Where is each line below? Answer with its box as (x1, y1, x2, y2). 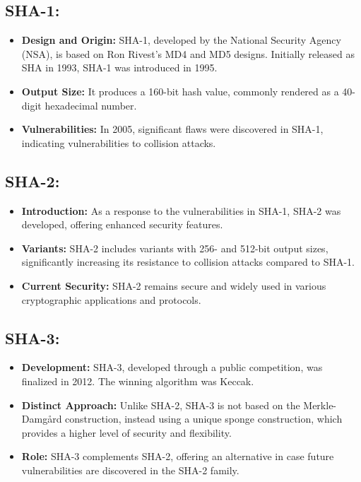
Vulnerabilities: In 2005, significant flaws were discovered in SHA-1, (21, 122, 324, 136)
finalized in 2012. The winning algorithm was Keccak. (21, 373, 254, 388)
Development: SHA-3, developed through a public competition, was (21, 360, 323, 375)
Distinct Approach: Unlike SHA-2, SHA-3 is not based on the (21, 397, 300, 412)
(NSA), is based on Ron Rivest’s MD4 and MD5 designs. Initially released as (21, 46, 355, 61)
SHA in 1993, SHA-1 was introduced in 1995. (21, 60, 218, 75)
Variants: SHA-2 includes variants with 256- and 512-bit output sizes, (21, 240, 329, 255)
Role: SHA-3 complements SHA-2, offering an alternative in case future (21, 449, 334, 464)
